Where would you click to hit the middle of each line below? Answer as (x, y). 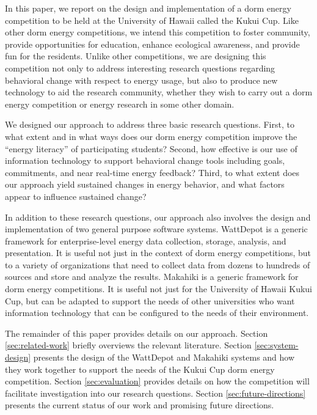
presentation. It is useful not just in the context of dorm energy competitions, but (158, 253)
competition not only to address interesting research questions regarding (140, 68)
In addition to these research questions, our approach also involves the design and (158, 217)
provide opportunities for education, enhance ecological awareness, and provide (152, 44)
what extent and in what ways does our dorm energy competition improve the (151, 136)
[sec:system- (276, 345)
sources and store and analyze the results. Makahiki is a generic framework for (152, 277)
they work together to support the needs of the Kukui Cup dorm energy (140, 369)
